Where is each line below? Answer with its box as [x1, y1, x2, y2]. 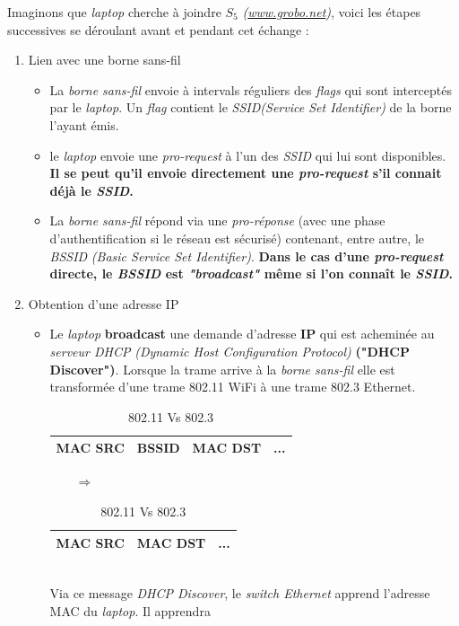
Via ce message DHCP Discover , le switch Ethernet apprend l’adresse [49, 584, 430, 603]
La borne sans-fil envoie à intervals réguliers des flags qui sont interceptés [49, 80, 453, 99]
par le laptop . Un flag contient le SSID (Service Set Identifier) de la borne [49, 98, 452, 117]
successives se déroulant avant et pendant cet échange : [7, 20, 309, 39]
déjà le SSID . [49, 181, 134, 199]
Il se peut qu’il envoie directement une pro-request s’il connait [49, 163, 442, 182]
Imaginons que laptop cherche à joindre [7, 3, 221, 21]
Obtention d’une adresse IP [28, 294, 179, 313]
